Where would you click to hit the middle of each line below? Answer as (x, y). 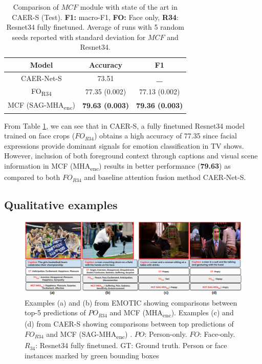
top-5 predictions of (55, 312)
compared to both (32, 177)
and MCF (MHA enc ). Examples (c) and (172, 313)
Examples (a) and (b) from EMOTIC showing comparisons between (131, 302)
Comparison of (36, 7)
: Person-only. (166, 333)
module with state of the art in (129, 7)
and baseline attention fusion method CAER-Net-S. (165, 177)
